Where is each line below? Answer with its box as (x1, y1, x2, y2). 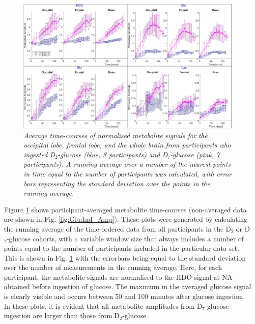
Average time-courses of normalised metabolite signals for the (24, 130, 208, 140)
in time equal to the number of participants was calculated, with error (24, 168, 232, 178)
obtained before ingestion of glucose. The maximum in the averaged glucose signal (4, 281, 251, 292)
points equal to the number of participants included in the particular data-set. (4, 243, 239, 253)
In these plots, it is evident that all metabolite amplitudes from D (4, 300, 202, 311)
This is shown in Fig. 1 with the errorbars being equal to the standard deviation (4, 252, 246, 263)
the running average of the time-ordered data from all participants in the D (4, 223, 231, 234)
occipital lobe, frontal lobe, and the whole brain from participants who (24, 140, 231, 150)
